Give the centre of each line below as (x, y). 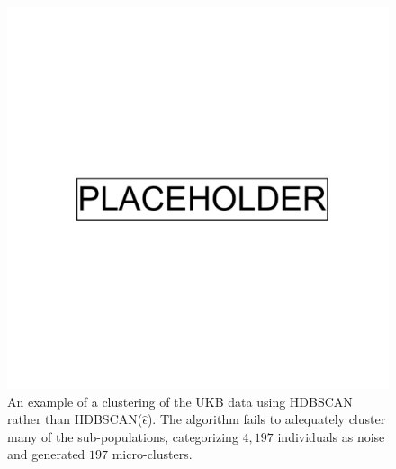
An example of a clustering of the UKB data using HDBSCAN (180, 401)
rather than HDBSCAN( (75, 419)
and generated (46, 454)
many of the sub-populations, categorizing (123, 436)
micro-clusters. (152, 454)
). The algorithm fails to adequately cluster (266, 419)
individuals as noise (331, 436)
